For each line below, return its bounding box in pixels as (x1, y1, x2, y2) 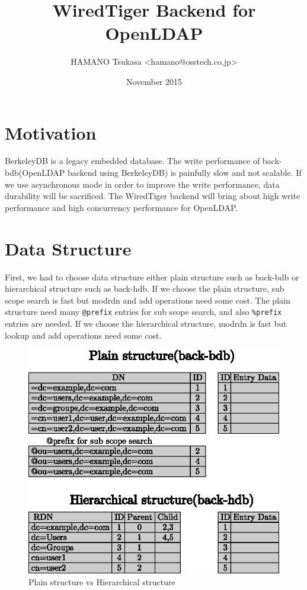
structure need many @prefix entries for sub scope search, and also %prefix (5, 305, 282, 318)
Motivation (5, 120, 97, 144)
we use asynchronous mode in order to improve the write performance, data (5, 178, 280, 190)
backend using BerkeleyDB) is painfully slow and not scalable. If (68, 166, 302, 179)
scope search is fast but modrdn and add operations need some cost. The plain (5, 294, 290, 306)
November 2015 (126, 75, 183, 87)
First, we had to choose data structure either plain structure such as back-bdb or (5, 270, 299, 283)
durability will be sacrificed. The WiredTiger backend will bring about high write (5, 190, 300, 202)
